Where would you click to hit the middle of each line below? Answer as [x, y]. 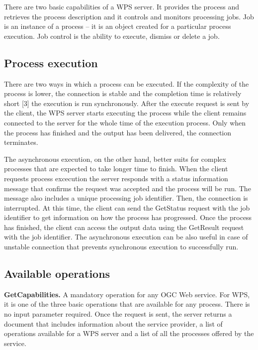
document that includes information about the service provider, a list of [113, 323]
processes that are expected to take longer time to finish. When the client [116, 169]
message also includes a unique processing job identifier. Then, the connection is [126, 198]
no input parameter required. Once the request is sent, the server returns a [118, 314]
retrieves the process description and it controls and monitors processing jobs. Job [129, 16]
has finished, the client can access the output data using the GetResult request [124, 227]
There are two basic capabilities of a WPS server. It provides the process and [122, 6]
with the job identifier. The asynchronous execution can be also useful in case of [126, 237]
